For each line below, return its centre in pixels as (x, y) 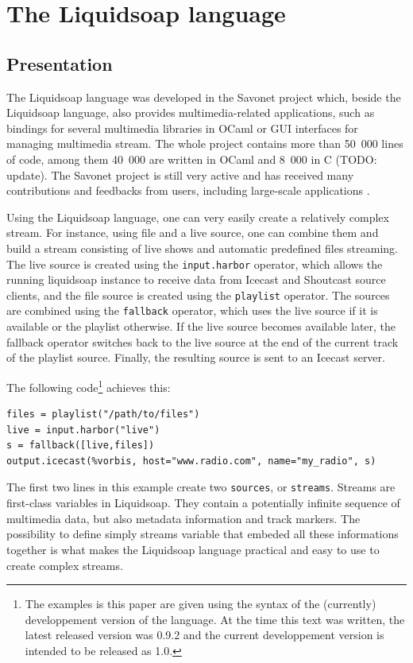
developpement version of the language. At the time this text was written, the (215, 619)
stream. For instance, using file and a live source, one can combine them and (193, 233)
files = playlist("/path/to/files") (103, 415)
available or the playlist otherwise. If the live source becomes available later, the (201, 326)
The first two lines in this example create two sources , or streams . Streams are (201, 487)
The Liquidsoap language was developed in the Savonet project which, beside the (204, 97)
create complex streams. (65, 565)
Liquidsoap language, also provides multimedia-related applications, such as (191, 112)
